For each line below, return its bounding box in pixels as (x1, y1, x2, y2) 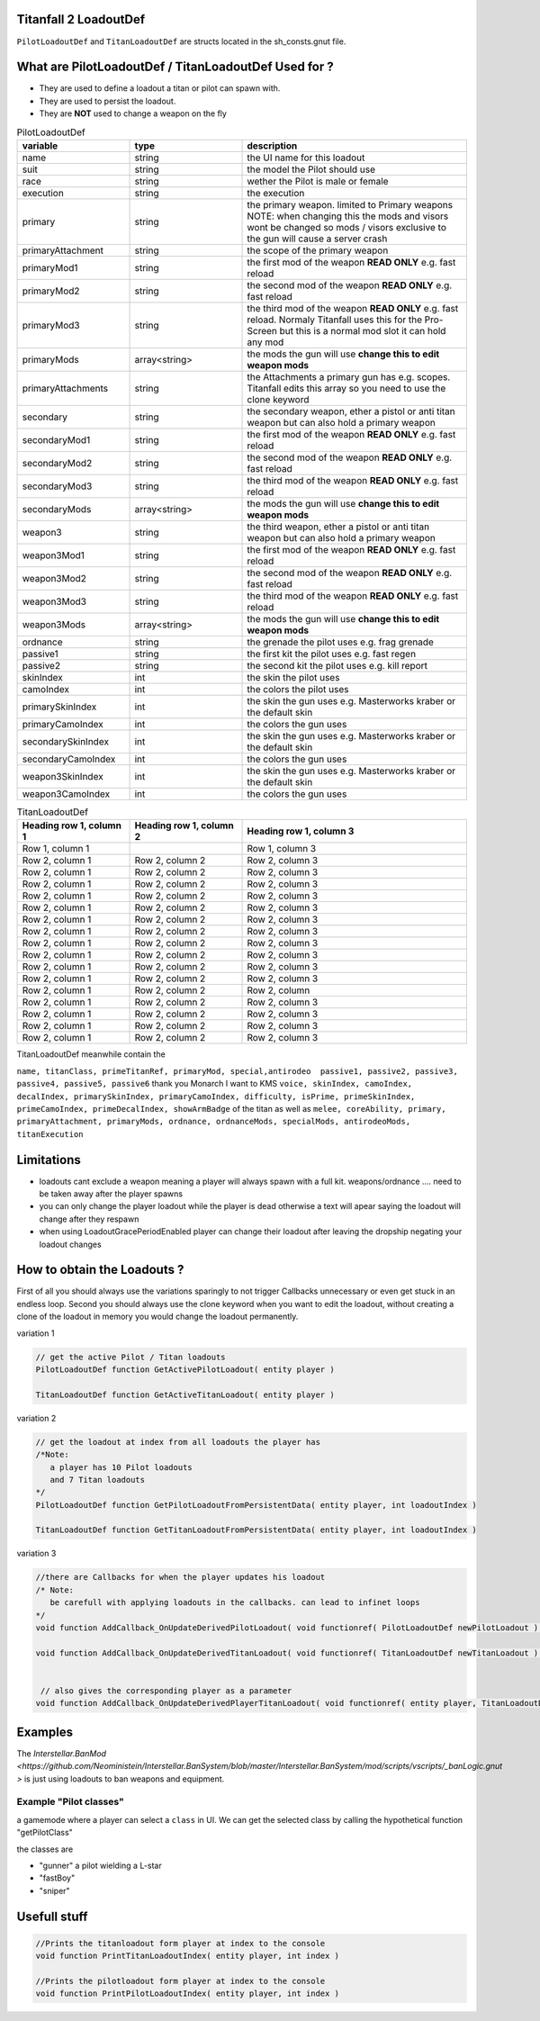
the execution (247, 186, 305, 199)
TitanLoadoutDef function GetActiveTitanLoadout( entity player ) (35, 1389, 335, 1400)
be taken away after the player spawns (39, 1188, 184, 1199)
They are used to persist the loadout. (39, 95, 176, 106)
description (247, 140, 298, 152)
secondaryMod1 (22, 433, 91, 446)
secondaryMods (22, 502, 92, 515)
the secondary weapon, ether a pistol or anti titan (247, 405, 456, 418)
